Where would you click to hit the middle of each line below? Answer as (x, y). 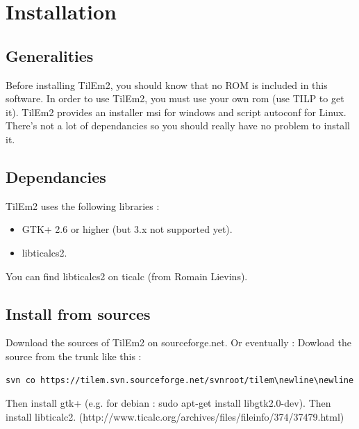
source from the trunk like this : (74, 356)
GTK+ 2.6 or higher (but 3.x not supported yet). (127, 229)
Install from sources (78, 313)
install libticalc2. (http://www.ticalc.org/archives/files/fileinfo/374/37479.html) (175, 416)
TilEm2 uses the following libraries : (83, 205)
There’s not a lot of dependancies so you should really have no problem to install (178, 126)
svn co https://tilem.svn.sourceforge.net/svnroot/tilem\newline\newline (180, 380)
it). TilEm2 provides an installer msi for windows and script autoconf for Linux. (176, 112)
